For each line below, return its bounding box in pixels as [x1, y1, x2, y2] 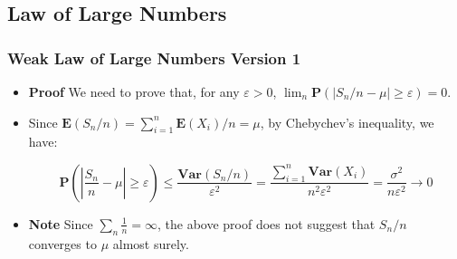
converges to [28, 234, 97, 253]
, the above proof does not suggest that [157, 214, 376, 233]
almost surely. [112, 234, 189, 253]
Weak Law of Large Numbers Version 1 [7, 46, 301, 69]
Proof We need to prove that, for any [28, 82, 240, 101]
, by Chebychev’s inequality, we [260, 112, 434, 131]
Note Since [28, 214, 93, 233]
